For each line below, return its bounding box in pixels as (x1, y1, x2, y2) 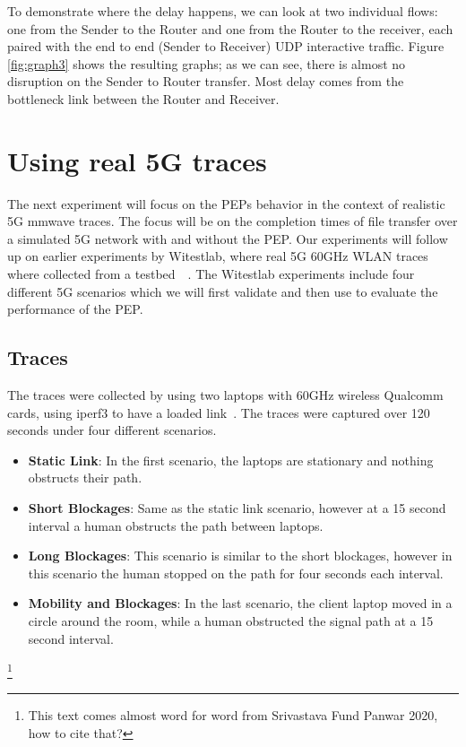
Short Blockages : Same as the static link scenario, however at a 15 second (28, 499, 446, 517)
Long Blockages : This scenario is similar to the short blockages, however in (28, 546, 453, 565)
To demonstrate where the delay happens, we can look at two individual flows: (7, 2, 438, 20)
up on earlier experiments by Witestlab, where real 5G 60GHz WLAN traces (7, 247, 428, 265)
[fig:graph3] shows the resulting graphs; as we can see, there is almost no (7, 54, 406, 73)
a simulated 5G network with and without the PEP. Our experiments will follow (7, 229, 448, 248)
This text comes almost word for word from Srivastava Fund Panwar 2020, (28, 706, 438, 725)
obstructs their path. (28, 468, 142, 487)
